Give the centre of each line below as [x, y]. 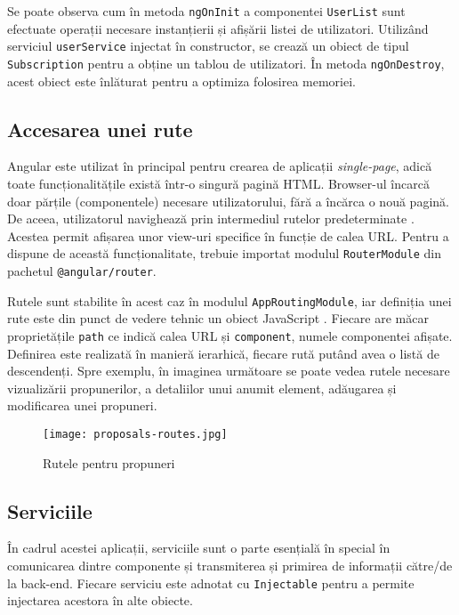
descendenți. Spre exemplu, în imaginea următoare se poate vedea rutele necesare [229, 371]
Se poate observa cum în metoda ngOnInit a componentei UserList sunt [206, 11]
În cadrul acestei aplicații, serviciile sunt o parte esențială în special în [199, 548]
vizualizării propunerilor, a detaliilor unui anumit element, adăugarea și [202, 388]
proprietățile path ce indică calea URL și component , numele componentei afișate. [230, 335]
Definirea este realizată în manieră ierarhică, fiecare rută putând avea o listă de [223, 353]
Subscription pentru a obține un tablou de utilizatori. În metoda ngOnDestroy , [226, 63]
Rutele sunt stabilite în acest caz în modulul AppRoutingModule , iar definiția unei [229, 300]
